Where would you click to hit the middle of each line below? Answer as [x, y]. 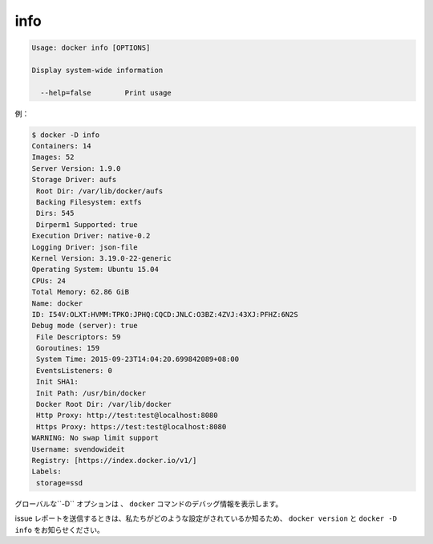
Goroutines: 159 [68, 348]
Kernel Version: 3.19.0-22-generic [101, 258]
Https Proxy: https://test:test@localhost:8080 [132, 426]
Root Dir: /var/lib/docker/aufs [100, 191]
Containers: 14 [61, 146]
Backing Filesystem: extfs [89, 202]
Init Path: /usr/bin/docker [91, 393]
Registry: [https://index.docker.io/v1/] [114, 460]
